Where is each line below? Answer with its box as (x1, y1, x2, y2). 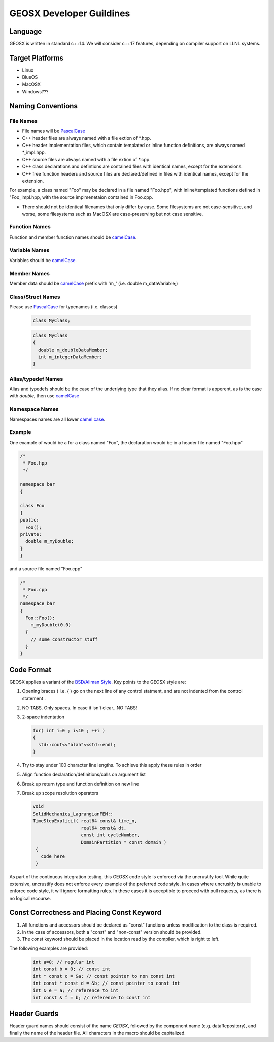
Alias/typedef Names (9, 375, 63, 382)
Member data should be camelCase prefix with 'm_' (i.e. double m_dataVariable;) (9, 280, 178, 287)
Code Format (9, 665, 52, 674)
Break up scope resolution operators (22, 790, 99, 796)
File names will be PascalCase (22, 128, 86, 134)
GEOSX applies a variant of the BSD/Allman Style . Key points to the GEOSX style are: (9, 679, 186, 685)
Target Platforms (9, 53, 64, 62)
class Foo (20, 503, 45, 509)
